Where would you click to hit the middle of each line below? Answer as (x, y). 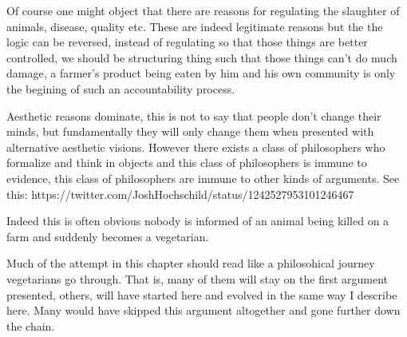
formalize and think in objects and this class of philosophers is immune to (187, 163)
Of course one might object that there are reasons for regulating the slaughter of (203, 10)
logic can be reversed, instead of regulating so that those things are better (187, 42)
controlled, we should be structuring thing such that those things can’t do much (202, 57)
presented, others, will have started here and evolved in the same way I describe (202, 294)
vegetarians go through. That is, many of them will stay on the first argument (198, 278)
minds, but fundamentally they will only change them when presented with (190, 131)
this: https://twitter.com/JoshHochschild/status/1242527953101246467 (180, 194)
